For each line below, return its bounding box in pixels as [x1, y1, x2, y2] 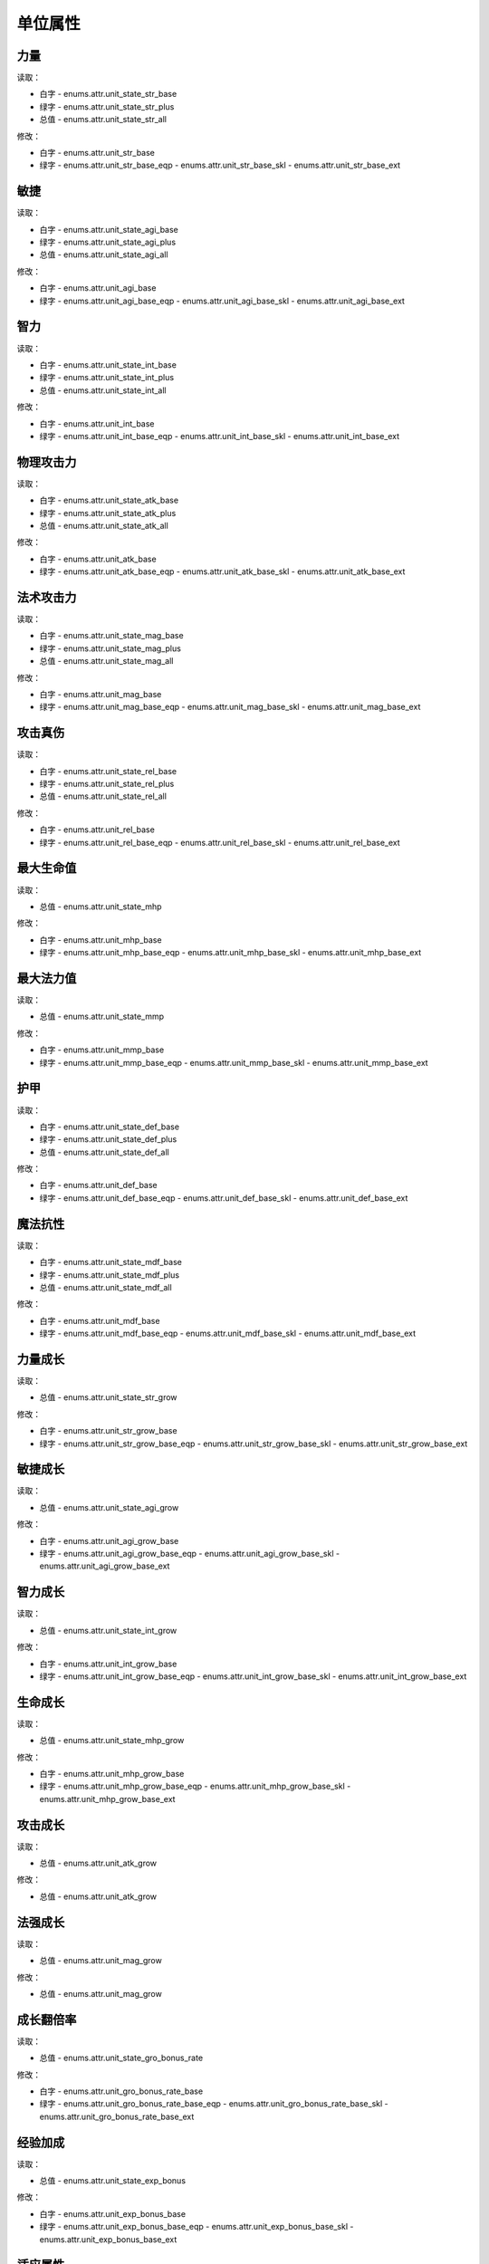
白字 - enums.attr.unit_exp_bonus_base [39, 2208, 186, 2219]
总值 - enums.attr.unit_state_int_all [39, 385, 167, 396]
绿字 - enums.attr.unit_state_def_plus [39, 1134, 177, 1145]
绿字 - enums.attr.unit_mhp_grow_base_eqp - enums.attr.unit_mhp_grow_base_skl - [39, 1780, 351, 1792]
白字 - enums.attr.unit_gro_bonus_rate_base [39, 2086, 204, 2096]
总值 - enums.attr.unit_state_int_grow [39, 1625, 177, 1636]
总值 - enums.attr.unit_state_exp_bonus [39, 2175, 186, 2186]
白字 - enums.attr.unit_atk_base [39, 553, 158, 564]
